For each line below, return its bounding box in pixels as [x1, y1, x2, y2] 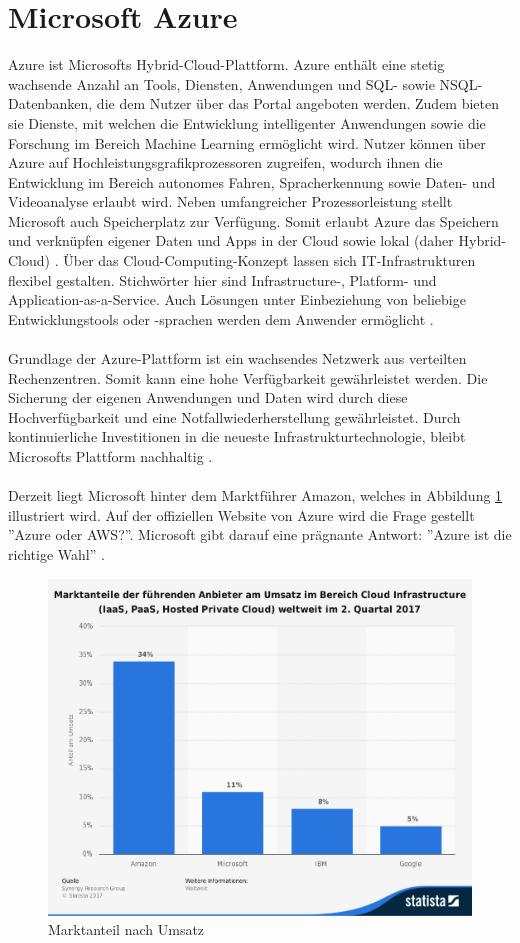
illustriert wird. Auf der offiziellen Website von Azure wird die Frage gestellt [8, 504, 475, 525]
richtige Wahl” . [8, 543, 105, 564]
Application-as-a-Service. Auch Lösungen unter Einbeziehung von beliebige [8, 289, 466, 310]
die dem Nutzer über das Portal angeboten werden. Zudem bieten [96, 93, 500, 114]
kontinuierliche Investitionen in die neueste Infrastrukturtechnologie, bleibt [8, 426, 466, 447]
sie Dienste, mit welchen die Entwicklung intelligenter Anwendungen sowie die [8, 112, 486, 133]
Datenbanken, [8, 93, 93, 114]
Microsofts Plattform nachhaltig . [8, 446, 213, 466]
